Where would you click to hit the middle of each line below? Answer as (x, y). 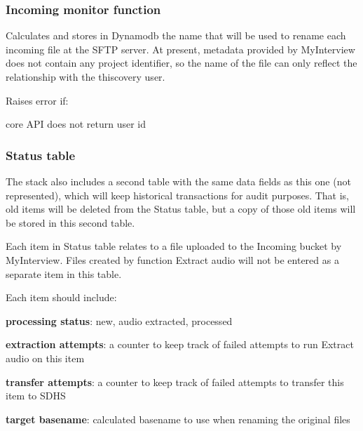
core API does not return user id (76, 124)
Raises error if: (37, 100)
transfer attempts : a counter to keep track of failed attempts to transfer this (175, 382)
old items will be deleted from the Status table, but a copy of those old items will (181, 209)
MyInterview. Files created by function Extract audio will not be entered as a (172, 259)
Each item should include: (61, 297)
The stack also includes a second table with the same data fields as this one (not (178, 181)
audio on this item (45, 358)
